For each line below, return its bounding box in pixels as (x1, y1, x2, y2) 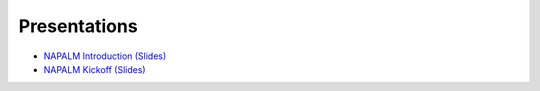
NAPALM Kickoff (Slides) (43, 63, 146, 75)
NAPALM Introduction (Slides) (43, 50, 167, 62)
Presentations (18, 15, 139, 37)
